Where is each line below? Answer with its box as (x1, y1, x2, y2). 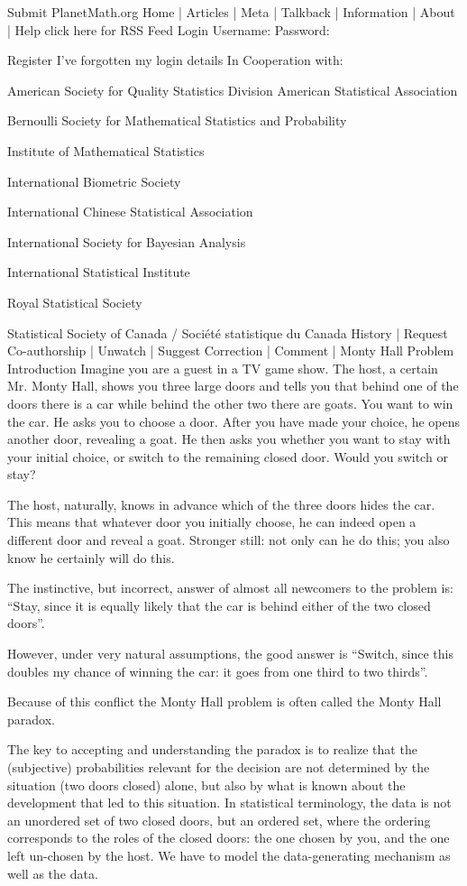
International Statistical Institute (7, 263, 190, 281)
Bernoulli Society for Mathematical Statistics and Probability (7, 111, 347, 130)
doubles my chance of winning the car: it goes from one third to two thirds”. (7, 661, 428, 680)
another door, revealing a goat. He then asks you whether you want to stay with (7, 429, 451, 448)
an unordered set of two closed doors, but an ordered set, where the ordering (7, 810, 431, 829)
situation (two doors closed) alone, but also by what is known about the (7, 775, 406, 794)
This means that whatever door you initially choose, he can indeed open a (7, 512, 417, 531)
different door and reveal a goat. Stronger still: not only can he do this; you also (7, 531, 450, 549)
